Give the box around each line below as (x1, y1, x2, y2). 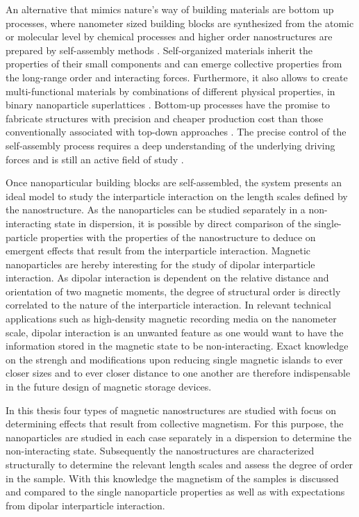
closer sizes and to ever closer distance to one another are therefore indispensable (6, 366, 351, 380)
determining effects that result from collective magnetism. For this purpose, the (6, 416, 344, 431)
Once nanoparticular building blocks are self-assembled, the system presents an (6, 175, 342, 190)
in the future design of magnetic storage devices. (6, 379, 212, 394)
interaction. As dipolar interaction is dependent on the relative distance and (6, 270, 329, 285)
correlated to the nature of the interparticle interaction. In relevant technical (6, 297, 331, 312)
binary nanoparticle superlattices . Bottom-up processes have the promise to (6, 97, 331, 112)
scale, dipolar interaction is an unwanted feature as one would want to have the (6, 325, 344, 339)
